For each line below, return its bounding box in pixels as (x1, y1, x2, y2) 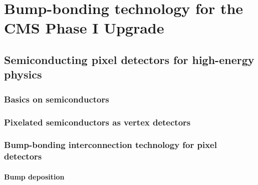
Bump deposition (4, 171, 65, 181)
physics (4, 66, 42, 82)
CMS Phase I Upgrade (4, 17, 164, 38)
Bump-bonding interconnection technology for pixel (4, 138, 217, 151)
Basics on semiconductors (4, 92, 109, 105)
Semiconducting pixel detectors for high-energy (4, 51, 254, 67)
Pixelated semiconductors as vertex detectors (4, 115, 191, 128)
